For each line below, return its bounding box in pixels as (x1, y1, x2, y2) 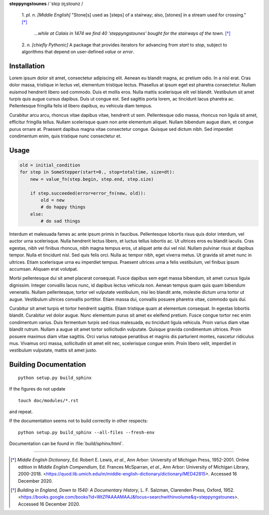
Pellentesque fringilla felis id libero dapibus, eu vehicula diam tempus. (9, 103, 152, 109)
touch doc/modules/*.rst (18, 398, 79, 403)
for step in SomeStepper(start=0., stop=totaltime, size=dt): (19, 169, 175, 175)
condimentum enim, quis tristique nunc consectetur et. (9, 133, 122, 139)
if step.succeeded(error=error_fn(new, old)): (30, 190, 146, 196)
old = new (40, 197, 65, 203)
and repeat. (9, 409, 33, 415)
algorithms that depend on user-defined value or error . (21, 48, 134, 54)
